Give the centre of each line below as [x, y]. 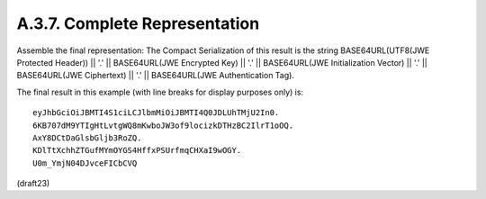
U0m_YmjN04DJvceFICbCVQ [85, 163]
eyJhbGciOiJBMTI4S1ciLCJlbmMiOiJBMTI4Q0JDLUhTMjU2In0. [156, 113]
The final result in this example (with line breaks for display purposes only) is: [160, 92]
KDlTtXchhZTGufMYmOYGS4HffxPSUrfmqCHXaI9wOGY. [137, 150]
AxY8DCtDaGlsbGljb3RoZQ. [87, 138]
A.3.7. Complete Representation [138, 23]
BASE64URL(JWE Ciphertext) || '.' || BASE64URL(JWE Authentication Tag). [155, 76]
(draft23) [33, 184]
